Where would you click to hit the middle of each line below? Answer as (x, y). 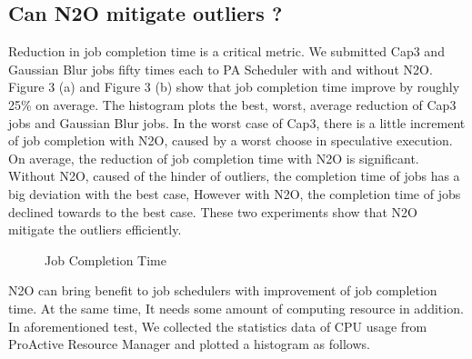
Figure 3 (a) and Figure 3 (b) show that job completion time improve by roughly (234, 87)
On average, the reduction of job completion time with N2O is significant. (214, 158)
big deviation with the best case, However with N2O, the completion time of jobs (235, 193)
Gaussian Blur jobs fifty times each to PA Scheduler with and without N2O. (221, 69)
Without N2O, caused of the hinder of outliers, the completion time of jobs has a (234, 176)
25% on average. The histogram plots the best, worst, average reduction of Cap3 (232, 104)
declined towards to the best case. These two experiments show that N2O (213, 211)
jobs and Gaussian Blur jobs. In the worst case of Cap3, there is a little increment (237, 122)
